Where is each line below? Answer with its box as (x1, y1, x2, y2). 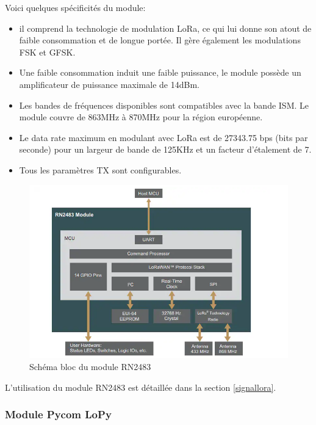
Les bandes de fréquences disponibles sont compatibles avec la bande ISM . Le (19, 98, 309, 111)
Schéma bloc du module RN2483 (29, 360, 151, 373)
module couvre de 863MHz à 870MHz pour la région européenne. (19, 111, 263, 123)
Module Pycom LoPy (5, 407, 112, 422)
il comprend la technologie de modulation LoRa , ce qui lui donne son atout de (19, 21, 312, 34)
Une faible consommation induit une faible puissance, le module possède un (19, 66, 301, 79)
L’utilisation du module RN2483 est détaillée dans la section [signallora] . (5, 380, 276, 393)
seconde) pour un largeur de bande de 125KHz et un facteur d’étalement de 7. (19, 143, 312, 156)
